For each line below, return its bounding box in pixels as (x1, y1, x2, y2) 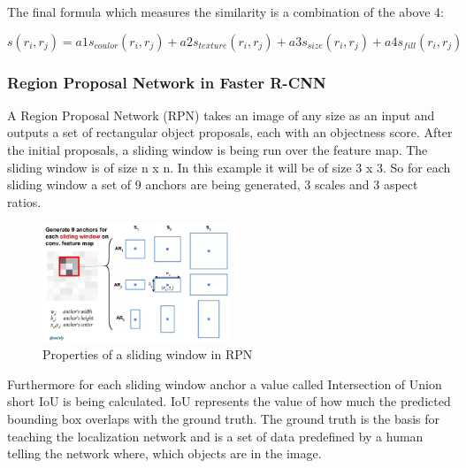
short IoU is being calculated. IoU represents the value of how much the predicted (7, 392, 451, 410)
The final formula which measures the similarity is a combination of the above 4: (7, 3, 444, 20)
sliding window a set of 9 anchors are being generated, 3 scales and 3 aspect (7, 175, 418, 194)
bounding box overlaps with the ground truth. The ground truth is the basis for (7, 409, 440, 427)
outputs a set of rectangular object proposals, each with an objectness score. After (7, 123, 453, 142)
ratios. (7, 192, 42, 211)
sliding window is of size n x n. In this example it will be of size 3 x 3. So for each (7, 157, 451, 176)
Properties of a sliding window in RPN (42, 345, 253, 364)
